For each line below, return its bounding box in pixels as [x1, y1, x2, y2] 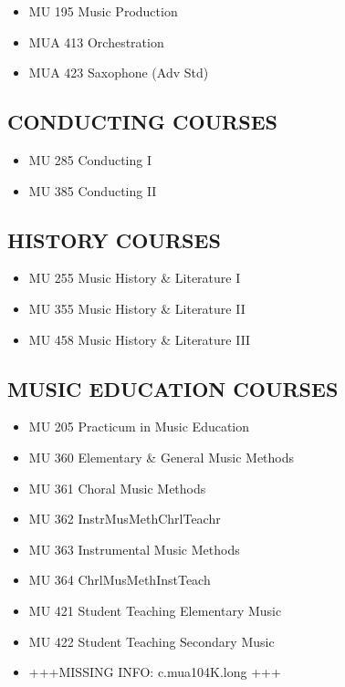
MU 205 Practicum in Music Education [28, 417, 250, 436]
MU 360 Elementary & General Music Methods [28, 447, 295, 466]
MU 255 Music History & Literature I [28, 268, 241, 287]
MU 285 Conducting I [28, 150, 152, 169]
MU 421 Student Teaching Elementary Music [28, 600, 282, 619]
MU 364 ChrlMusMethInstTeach [28, 570, 211, 589]
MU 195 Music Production [28, 2, 178, 20]
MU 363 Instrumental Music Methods [28, 539, 240, 558]
